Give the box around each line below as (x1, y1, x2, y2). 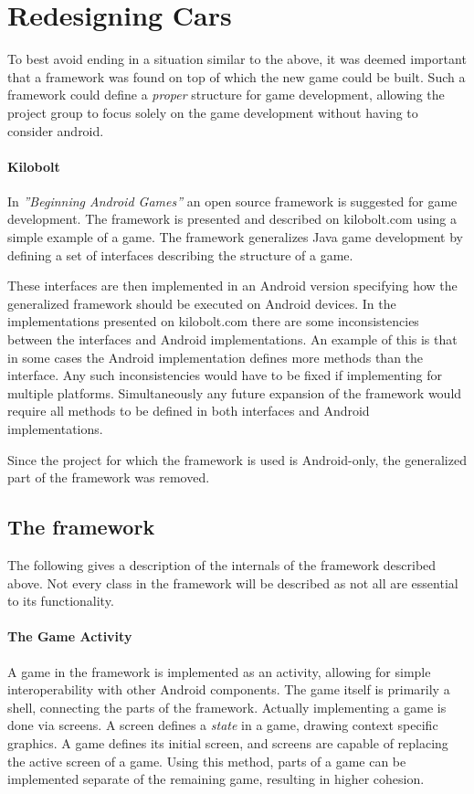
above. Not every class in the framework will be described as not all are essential (7, 573, 458, 592)
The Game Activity (7, 627, 132, 646)
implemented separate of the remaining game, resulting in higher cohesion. (7, 769, 425, 789)
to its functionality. (7, 591, 114, 610)
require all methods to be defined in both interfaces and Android (7, 401, 370, 420)
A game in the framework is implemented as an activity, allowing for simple (7, 662, 431, 681)
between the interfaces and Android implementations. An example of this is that (7, 330, 458, 349)
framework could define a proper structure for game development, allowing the (7, 85, 445, 104)
